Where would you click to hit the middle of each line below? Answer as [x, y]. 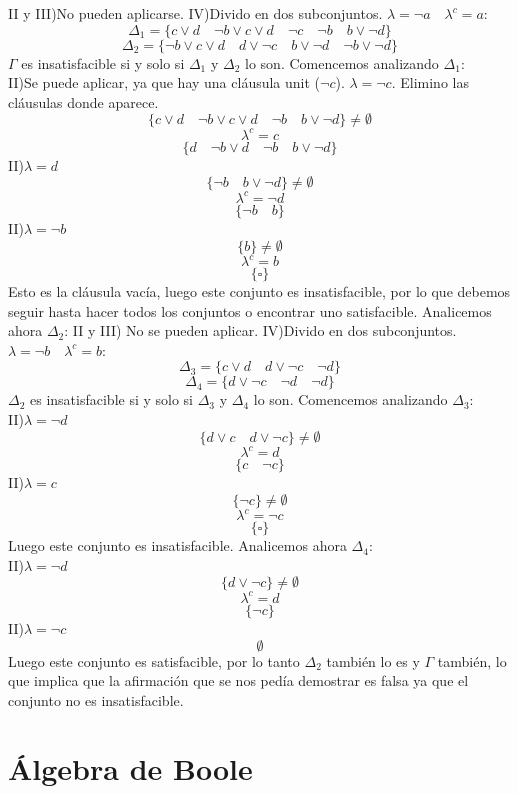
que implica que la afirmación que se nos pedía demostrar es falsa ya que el [238, 680]
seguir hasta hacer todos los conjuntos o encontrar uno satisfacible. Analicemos [250, 310]
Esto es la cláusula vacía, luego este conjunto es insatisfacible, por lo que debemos [259, 291]
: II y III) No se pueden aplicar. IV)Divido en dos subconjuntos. [260, 330]
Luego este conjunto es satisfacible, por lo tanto [154, 660]
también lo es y [373, 660]
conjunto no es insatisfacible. [96, 699]
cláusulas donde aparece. [83, 101]
